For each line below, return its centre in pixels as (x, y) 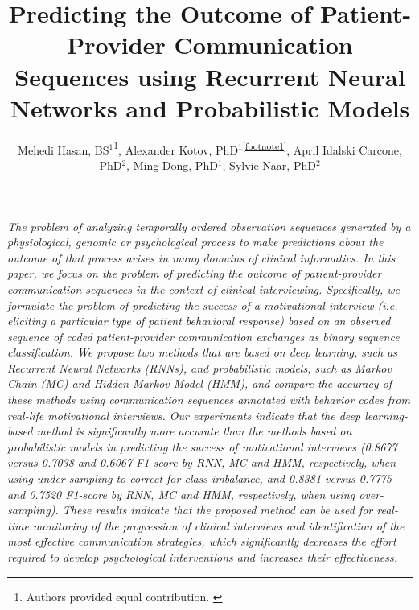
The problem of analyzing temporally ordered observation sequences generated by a (209, 226)
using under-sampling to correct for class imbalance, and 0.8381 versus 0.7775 (199, 478)
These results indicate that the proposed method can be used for (218, 510)
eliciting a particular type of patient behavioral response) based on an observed (199, 321)
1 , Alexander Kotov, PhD (176, 148)
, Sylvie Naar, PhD (269, 165)
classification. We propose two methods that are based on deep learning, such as (203, 352)
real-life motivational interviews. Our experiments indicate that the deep (184, 415)
